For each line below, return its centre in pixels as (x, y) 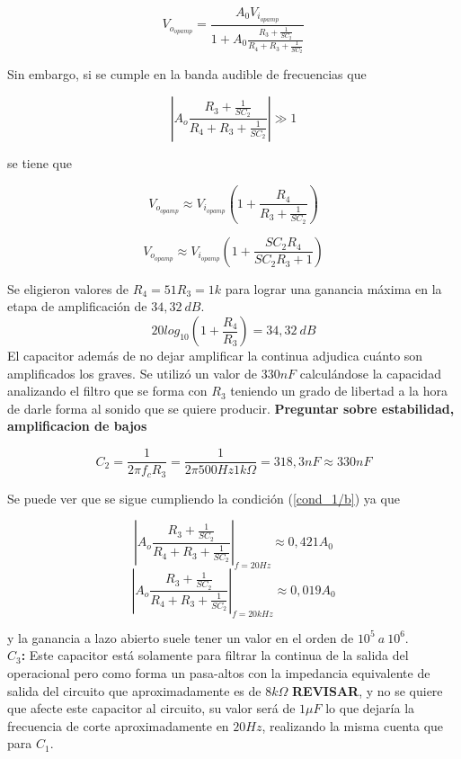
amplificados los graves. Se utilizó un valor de (132, 373)
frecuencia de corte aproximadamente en (118, 725)
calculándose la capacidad (370, 373)
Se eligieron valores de (68, 288)
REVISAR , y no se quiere (368, 690)
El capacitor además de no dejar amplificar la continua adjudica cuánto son (215, 356)
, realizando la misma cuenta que (353, 725)
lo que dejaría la (370, 708)
